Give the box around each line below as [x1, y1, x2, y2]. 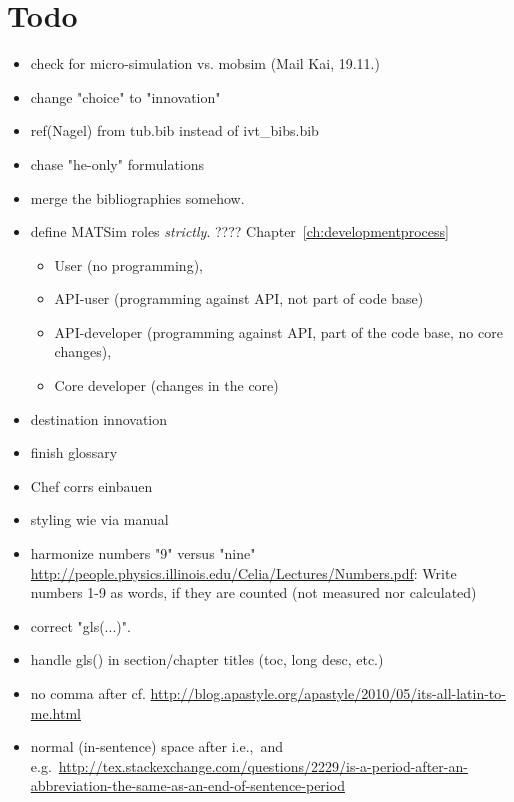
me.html [30, 702, 81, 723]
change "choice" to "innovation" [30, 86, 221, 107]
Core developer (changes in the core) [54, 375, 279, 396]
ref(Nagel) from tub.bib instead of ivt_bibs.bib [30, 120, 319, 141]
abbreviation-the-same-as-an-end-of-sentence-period [30, 775, 345, 796]
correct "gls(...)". [30, 615, 131, 636]
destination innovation [30, 408, 168, 429]
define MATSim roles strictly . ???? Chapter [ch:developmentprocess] [30, 221, 449, 242]
